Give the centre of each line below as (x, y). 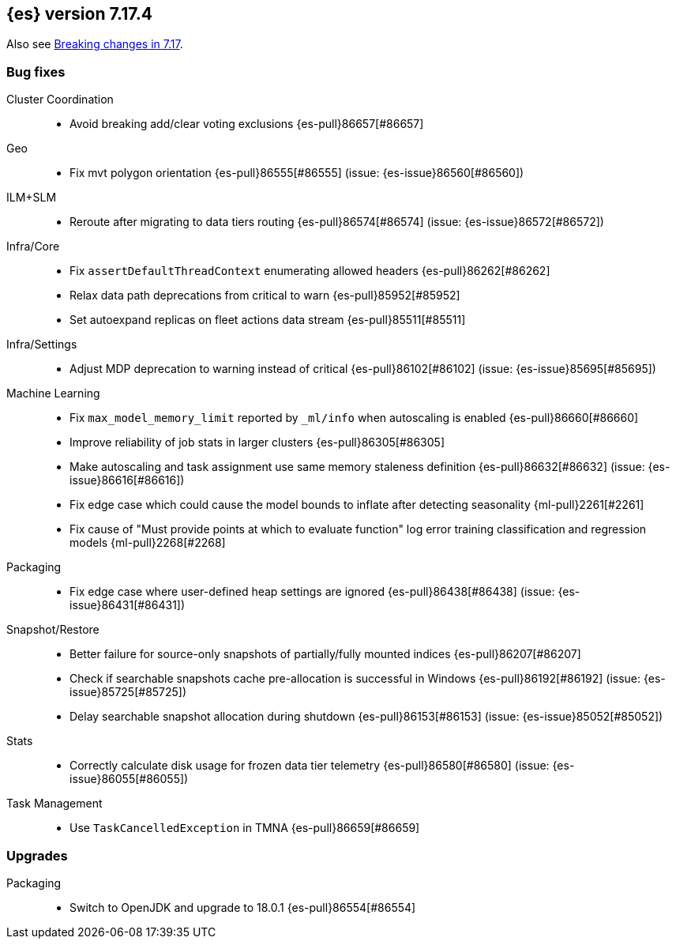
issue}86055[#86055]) (129, 779)
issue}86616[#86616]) (127, 480)
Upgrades (37, 855)
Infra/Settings (42, 344)
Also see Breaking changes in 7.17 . (95, 44)
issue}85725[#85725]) (128, 692)
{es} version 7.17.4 (80, 14)
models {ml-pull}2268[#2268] (148, 543)
